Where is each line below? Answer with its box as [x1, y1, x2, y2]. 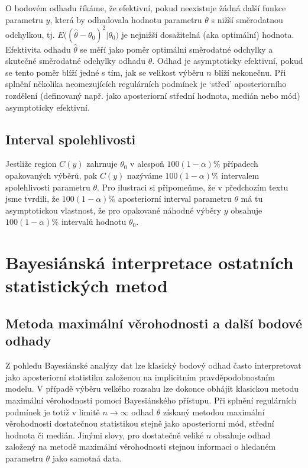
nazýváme [127, 169, 163, 182]
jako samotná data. [52, 451, 122, 464]
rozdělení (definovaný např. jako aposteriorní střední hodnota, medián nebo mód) [5, 89, 300, 102]
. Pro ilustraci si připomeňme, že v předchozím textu [97, 180, 288, 193]
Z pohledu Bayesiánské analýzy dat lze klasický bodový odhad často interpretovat [5, 359, 301, 372]
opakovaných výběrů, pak [5, 169, 98, 182]
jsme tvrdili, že [5, 192, 60, 205]
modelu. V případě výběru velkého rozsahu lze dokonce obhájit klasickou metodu [5, 382, 299, 395]
